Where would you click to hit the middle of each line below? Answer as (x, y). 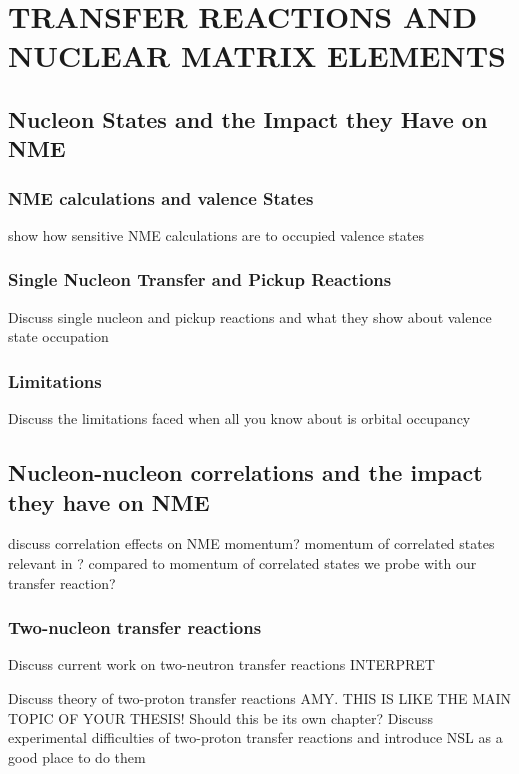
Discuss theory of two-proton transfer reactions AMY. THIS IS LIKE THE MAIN (260, 697)
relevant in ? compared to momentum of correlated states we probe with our (242, 562)
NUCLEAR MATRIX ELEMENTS (257, 55)
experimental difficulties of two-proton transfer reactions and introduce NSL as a (255, 737)
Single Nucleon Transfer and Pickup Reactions (200, 279)
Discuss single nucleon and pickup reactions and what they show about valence (250, 316)
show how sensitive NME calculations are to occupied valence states (216, 234)
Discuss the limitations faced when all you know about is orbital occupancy (239, 418)
